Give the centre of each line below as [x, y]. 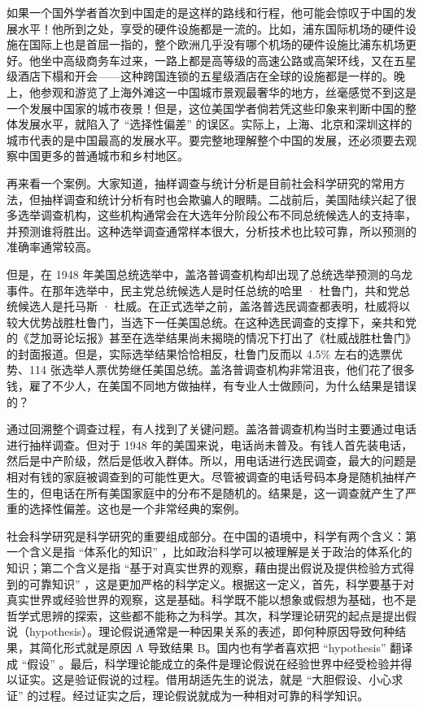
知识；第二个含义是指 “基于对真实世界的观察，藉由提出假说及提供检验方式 [205, 568]
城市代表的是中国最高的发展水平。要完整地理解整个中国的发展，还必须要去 [206, 139]
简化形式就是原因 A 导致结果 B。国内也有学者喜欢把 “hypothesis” [213, 647]
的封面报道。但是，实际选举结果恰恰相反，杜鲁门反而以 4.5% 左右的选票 [199, 353]
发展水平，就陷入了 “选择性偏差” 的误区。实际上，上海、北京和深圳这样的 [215, 124]
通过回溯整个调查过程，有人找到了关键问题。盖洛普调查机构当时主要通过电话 [211, 429]
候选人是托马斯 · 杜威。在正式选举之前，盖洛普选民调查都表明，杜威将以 [214, 306]
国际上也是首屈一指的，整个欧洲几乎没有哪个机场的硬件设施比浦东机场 [217, 44]
